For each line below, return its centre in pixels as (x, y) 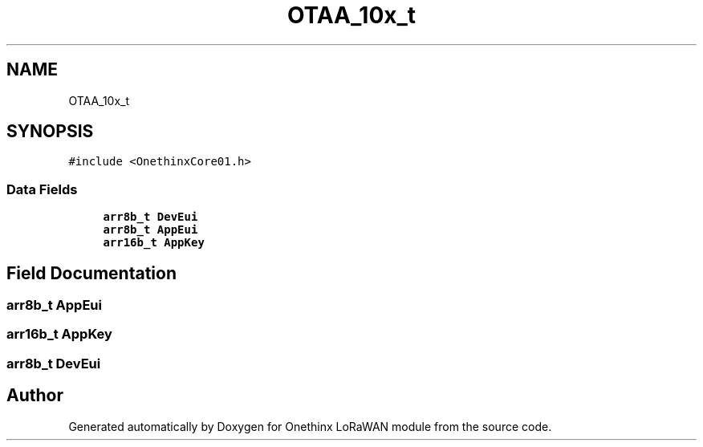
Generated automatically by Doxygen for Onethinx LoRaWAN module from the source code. (310, 426)
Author (35, 396)
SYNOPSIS (50, 132)
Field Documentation (91, 273)
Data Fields (42, 189)
